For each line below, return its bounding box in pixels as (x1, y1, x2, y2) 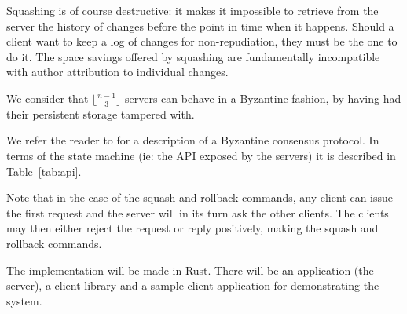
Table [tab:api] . (6, 162, 82, 179)
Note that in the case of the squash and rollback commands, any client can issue (6, 189, 394, 206)
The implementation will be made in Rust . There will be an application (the (6, 261, 374, 278)
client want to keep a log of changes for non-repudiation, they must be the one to (6, 33, 398, 49)
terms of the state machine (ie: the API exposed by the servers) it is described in (6, 147, 396, 163)
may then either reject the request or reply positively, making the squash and (6, 220, 379, 236)
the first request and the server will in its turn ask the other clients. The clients (6, 204, 389, 221)
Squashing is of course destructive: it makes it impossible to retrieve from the (6, 2, 379, 18)
